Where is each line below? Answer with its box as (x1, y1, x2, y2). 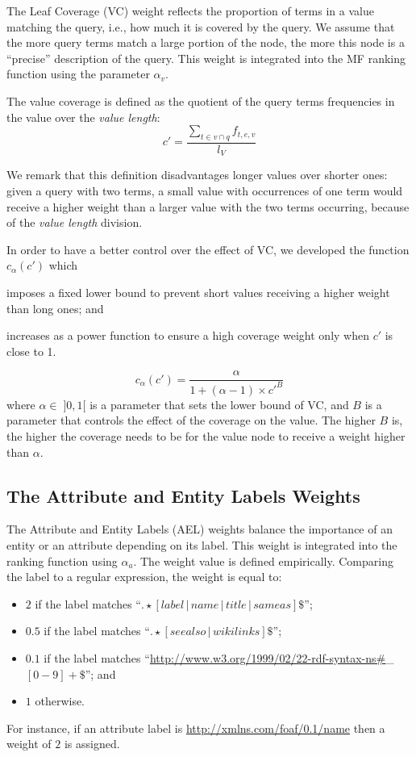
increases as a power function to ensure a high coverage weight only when (6, 327, 369, 344)
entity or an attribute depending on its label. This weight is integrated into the (6, 536, 397, 553)
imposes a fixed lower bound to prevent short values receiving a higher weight (6, 284, 390, 300)
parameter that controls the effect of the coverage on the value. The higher (6, 412, 376, 429)
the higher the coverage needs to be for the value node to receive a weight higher (6, 427, 406, 444)
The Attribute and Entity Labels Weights (6, 483, 360, 508)
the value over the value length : (6, 108, 160, 125)
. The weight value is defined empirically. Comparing (133, 552, 393, 569)
